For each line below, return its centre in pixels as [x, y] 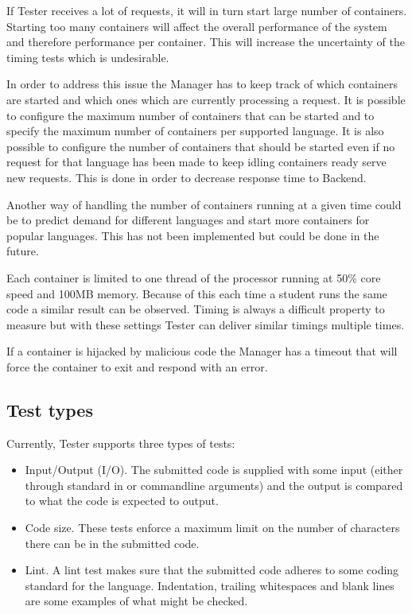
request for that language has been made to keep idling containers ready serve [196, 162]
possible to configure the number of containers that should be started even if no [201, 146]
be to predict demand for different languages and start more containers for [188, 220]
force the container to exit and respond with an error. [137, 366]
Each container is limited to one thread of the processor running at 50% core [194, 277]
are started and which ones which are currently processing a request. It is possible [206, 99]
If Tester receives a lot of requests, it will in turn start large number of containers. [207, 10]
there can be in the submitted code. [112, 543]
